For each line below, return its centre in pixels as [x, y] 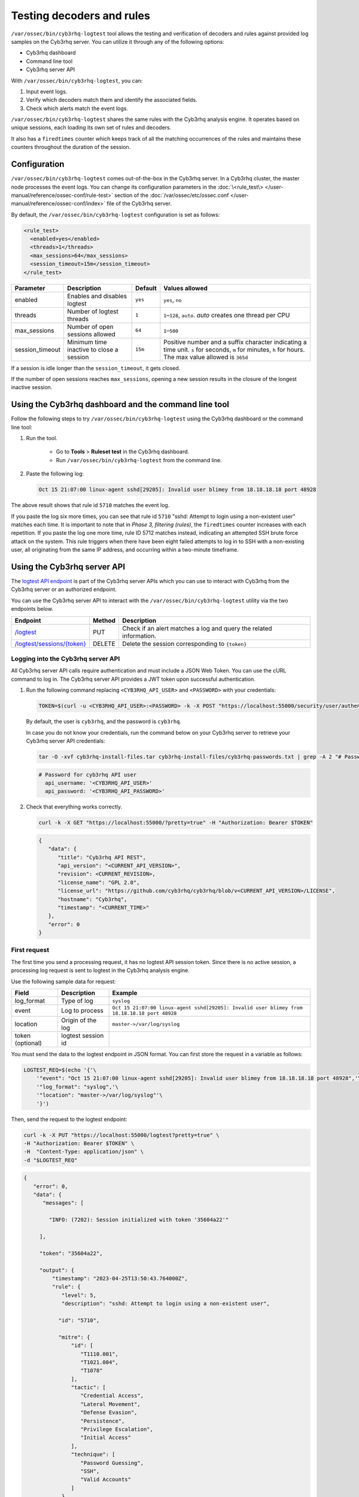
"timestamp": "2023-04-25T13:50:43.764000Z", [120, 1278]
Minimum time [87, 342]
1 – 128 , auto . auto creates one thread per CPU [227, 315]
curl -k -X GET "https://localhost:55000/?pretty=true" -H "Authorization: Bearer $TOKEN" [176, 823]
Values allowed [185, 288]
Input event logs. [47, 91]
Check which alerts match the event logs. [77, 108]
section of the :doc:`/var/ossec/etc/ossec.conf [171, 195]
